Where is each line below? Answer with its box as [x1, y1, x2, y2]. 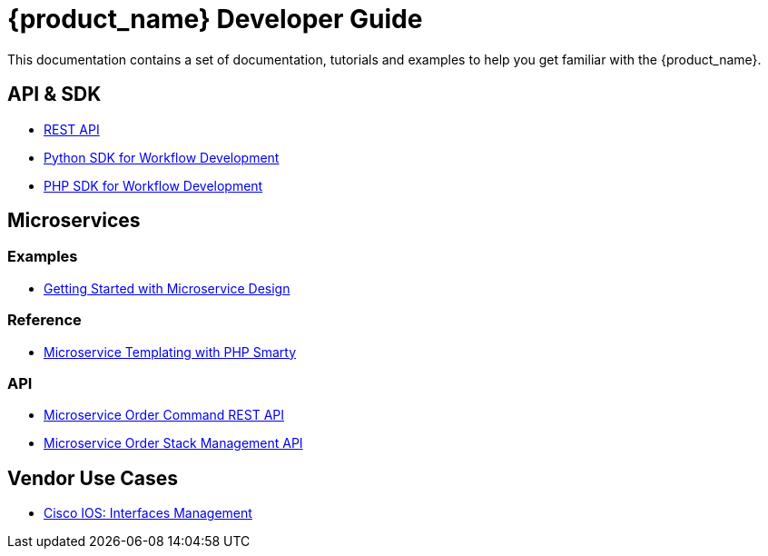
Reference [7, 311, 82, 330]
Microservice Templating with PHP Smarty [44, 343, 297, 360]
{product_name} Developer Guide [7, 4, 423, 35]
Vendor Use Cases [7, 466, 178, 490]
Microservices [7, 209, 141, 233]
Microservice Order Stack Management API [44, 435, 303, 452]
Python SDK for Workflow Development [44, 149, 280, 165]
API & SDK [7, 83, 102, 106]
